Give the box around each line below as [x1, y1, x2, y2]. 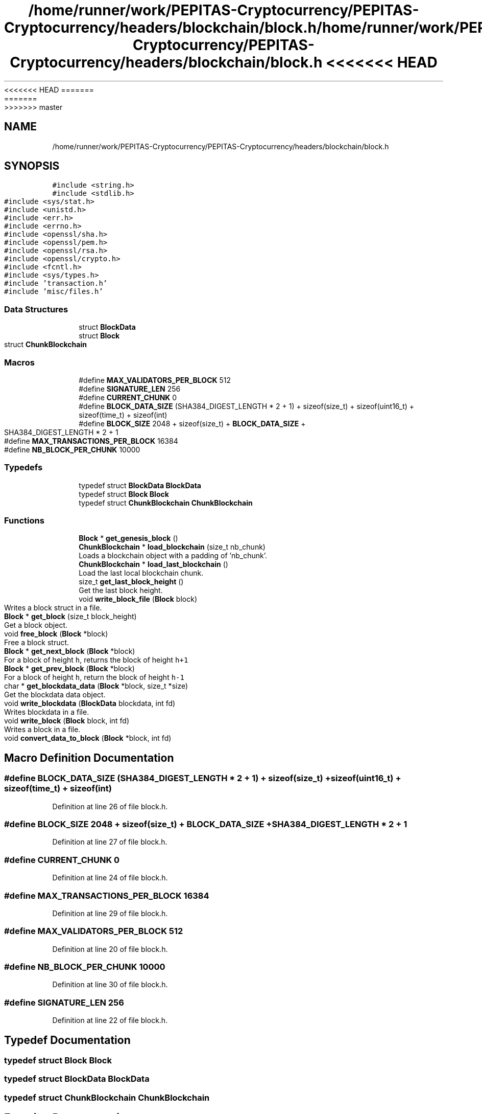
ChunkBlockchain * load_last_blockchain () [79, 560, 228, 569]
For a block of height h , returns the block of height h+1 [4, 655, 188, 665]
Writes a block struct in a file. [4, 603, 102, 612]
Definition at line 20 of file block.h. [52, 944, 168, 953]
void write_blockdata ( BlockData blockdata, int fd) [4, 699, 176, 708]
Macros [4, 357, 35, 368]
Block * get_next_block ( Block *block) [4, 647, 135, 656]
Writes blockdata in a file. [4, 708, 89, 717]
